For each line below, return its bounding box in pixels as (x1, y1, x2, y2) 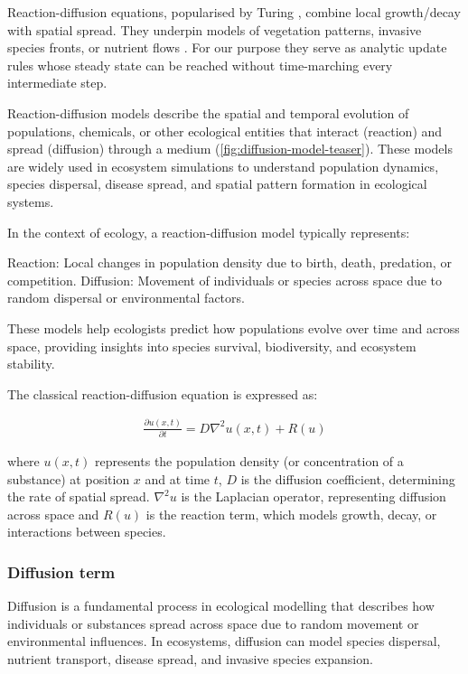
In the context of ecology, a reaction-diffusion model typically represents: (7, 222, 410, 241)
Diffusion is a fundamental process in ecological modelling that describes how (7, 596, 435, 615)
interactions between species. (7, 522, 166, 541)
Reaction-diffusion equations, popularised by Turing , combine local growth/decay (7, 3, 461, 21)
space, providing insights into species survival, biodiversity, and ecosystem (7, 336, 417, 355)
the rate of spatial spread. (7, 487, 150, 506)
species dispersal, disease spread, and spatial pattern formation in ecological (7, 174, 427, 193)
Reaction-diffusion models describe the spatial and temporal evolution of (7, 103, 409, 122)
